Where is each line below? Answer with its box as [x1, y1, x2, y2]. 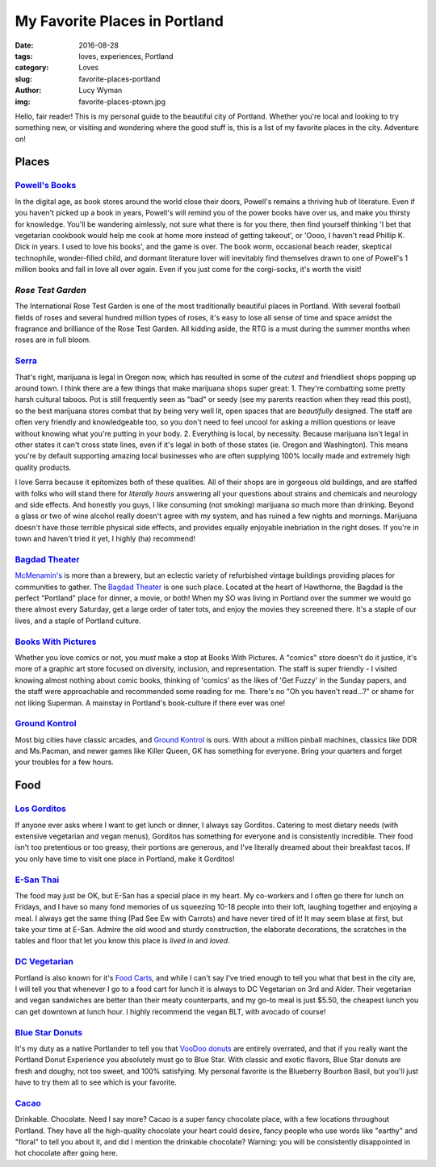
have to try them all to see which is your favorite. [15, 1077, 178, 1087]
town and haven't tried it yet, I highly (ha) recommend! [15, 533, 195, 544]
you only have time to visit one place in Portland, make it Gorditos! [15, 854, 235, 864]
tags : [15, 51, 33, 61]
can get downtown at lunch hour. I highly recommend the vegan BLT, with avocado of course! [15, 1006, 326, 1016]
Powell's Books [15, 180, 77, 191]
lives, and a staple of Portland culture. [15, 616, 141, 625]
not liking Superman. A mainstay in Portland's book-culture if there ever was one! [15, 698, 286, 708]
